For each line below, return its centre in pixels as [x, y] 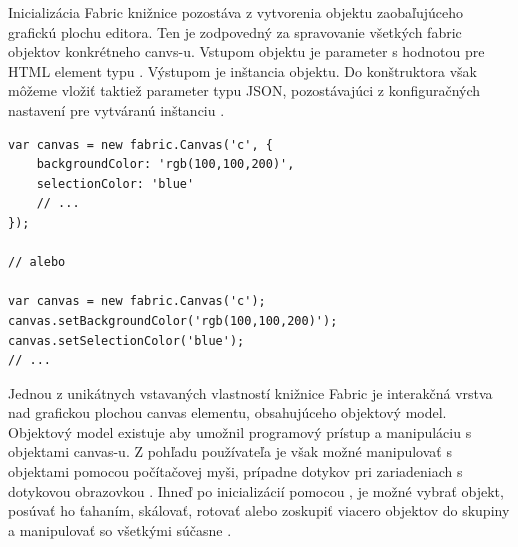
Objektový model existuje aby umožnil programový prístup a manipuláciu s [240, 431]
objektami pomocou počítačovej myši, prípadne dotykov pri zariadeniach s [235, 471]
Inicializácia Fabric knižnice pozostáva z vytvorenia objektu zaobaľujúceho [235, 12]
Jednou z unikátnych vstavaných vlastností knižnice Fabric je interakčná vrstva [250, 392]
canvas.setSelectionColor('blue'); [126, 340]
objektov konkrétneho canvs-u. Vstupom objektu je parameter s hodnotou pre [246, 51]
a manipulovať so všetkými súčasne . [120, 529]
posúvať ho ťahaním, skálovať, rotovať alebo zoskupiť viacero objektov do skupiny [259, 510]
